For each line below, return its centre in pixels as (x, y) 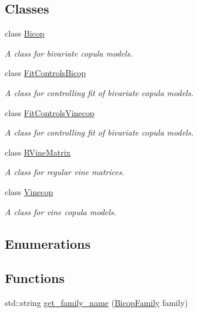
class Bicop (25, 33)
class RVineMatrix (38, 152)
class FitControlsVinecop (50, 112)
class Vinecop (29, 191)
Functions (35, 278)
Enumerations (48, 243)
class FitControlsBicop (45, 73)
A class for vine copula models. (61, 211)
